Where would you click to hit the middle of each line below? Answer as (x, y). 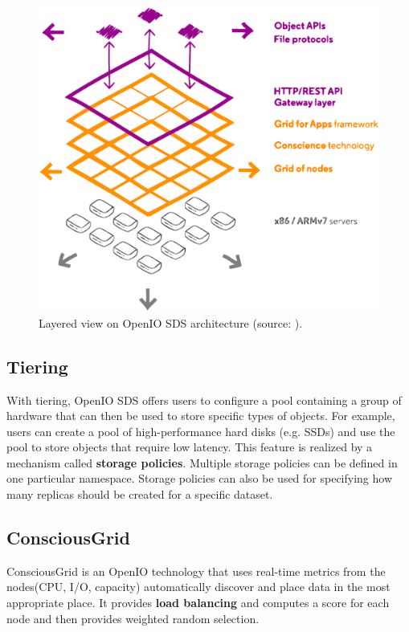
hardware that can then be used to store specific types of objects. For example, (201, 416)
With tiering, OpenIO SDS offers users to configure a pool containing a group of (204, 400)
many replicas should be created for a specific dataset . (140, 494)
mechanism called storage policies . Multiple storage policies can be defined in (202, 462)
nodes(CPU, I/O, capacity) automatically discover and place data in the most (198, 587)
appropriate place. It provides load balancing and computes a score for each (198, 603)
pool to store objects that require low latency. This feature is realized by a (190, 447)
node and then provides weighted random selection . (133, 618)
